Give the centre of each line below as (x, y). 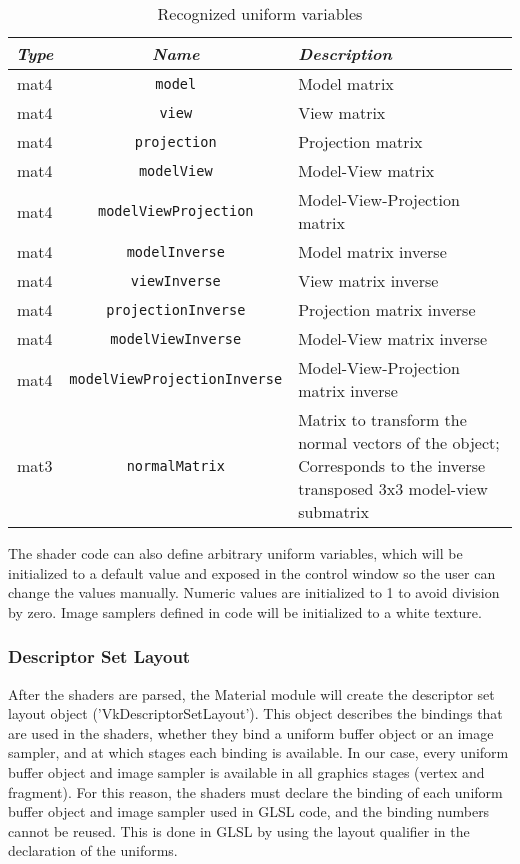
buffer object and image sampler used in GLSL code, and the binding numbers (249, 811)
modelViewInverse (176, 338)
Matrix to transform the (382, 419)
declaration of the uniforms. (93, 850)
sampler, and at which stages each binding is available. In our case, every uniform (258, 752)
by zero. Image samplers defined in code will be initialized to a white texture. (245, 611)
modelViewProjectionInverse (176, 379)
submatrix (333, 511)
